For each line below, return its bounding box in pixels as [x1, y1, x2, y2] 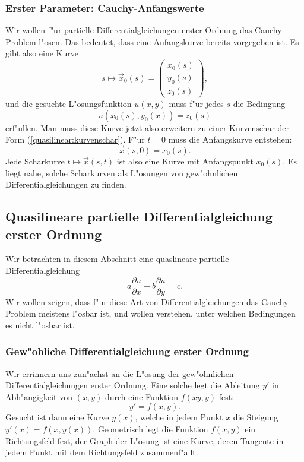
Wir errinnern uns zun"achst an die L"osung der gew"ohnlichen [5, 367, 234, 379]
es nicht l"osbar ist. [5, 318, 75, 331]
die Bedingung [233, 97, 286, 109]
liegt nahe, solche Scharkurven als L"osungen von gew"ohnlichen [5, 166, 238, 179]
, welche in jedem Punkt [135, 411, 223, 423]
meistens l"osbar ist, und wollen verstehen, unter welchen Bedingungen [39, 307, 296, 319]
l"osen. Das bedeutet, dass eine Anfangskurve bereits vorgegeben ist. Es [39, 35, 299, 48]
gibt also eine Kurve [5, 47, 79, 59]
